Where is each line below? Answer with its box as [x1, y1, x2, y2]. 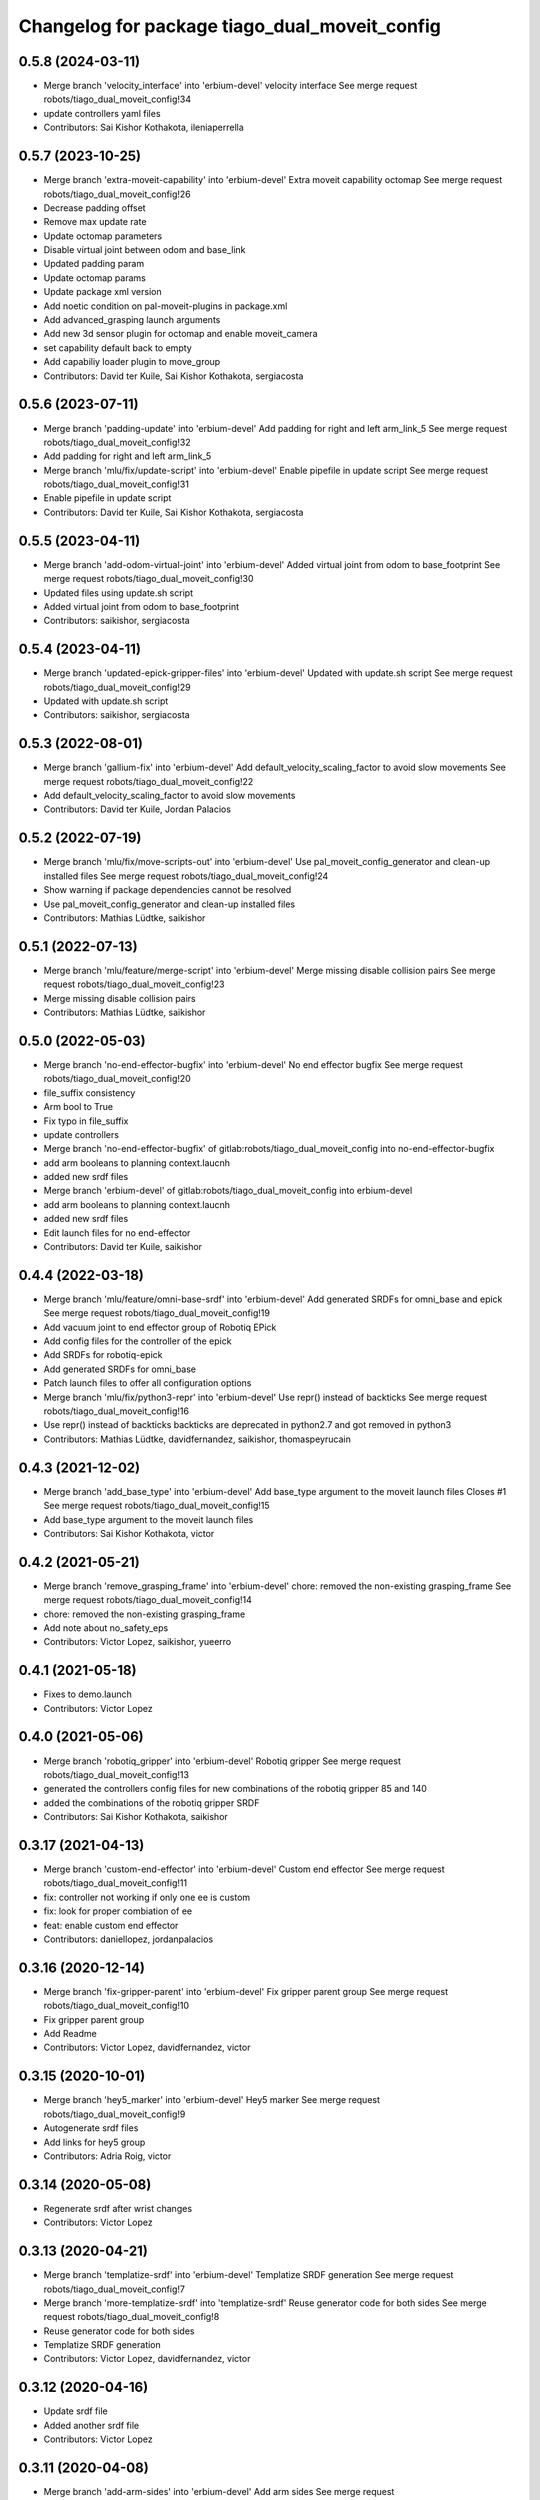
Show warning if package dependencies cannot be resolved [43, 884, 292, 896]
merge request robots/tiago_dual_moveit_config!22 [43, 775, 254, 787]
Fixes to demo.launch [43, 1688, 132, 1700]
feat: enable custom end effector [43, 1919, 179, 1931]
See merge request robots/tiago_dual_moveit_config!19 [43, 1307, 270, 1319]
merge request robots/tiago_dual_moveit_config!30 [43, 573, 254, 585]
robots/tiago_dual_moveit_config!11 [43, 1877, 188, 1889]
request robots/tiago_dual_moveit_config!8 [43, 2311, 220, 2323]
